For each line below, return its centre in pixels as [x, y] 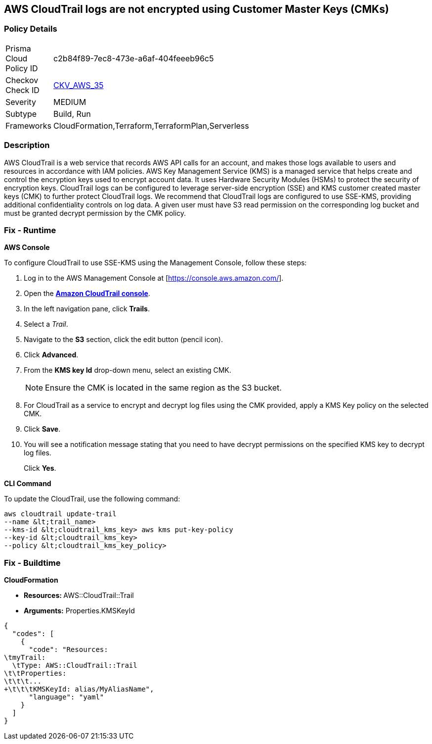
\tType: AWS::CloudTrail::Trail [75, 666]
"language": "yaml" [66, 697]
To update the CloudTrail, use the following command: [92, 499]
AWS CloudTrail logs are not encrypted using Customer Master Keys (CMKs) [196, 9]
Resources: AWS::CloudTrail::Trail [79, 595]
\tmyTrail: [25, 658]
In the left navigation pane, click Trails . [87, 309]
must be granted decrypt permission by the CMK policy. [95, 213]
